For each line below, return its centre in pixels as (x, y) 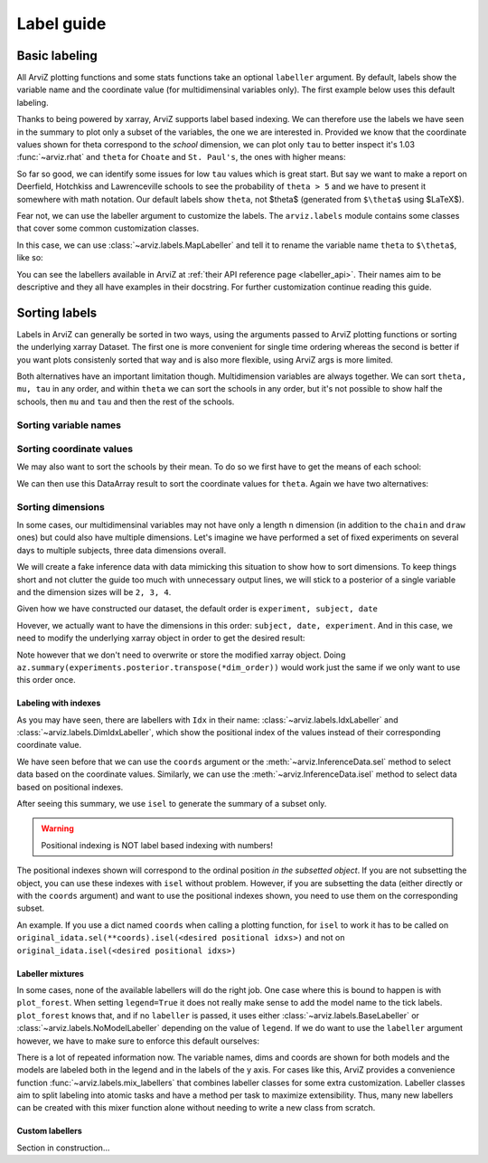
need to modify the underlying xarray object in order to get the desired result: (161, 638)
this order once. (46, 680)
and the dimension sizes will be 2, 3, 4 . (94, 591)
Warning (57, 828)
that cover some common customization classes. (108, 228)
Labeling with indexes (59, 703)
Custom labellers (50, 1131)
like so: (30, 258)
